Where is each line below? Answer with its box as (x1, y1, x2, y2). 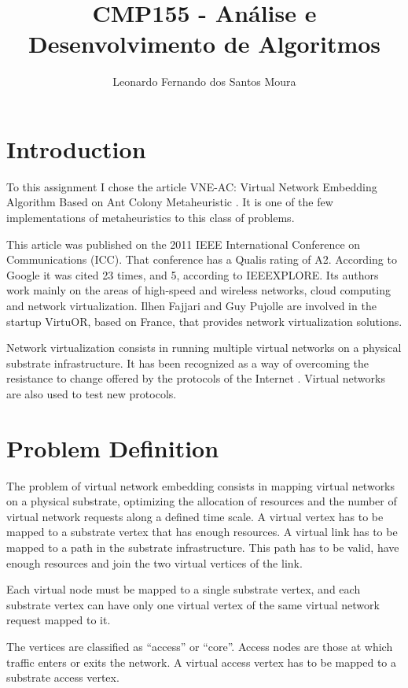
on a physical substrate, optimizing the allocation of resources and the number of (6, 493, 397, 509)
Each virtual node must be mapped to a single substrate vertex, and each (6, 581, 361, 597)
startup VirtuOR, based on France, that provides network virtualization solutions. (6, 313, 402, 329)
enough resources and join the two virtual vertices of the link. (6, 554, 303, 571)
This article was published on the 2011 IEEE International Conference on (6, 235, 361, 252)
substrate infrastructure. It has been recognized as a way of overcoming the (6, 354, 369, 371)
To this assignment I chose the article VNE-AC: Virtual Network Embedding (6, 178, 377, 194)
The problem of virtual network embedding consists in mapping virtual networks (6, 477, 395, 494)
